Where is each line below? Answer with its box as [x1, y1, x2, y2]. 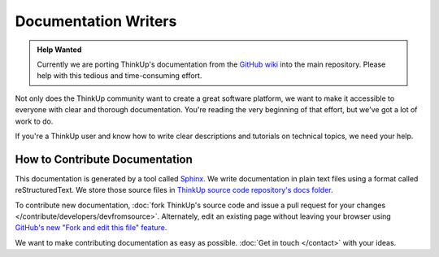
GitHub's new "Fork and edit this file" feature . [15, 223, 167, 233]
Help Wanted [37, 45, 82, 54]
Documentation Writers [15, 12, 177, 30]
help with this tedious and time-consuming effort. [37, 71, 202, 81]
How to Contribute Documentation [15, 152, 193, 166]
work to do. [15, 116, 54, 126]
